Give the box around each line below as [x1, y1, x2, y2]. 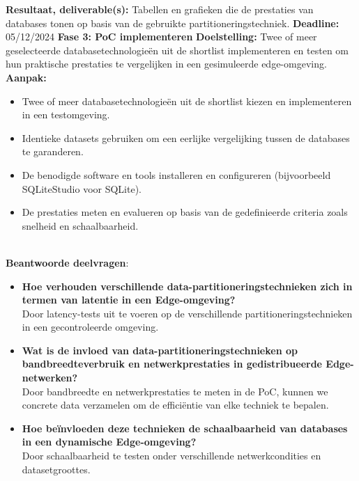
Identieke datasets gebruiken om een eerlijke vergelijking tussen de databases [22, 130, 350, 145]
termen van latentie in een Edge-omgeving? [22, 292, 236, 307]
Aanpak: [6, 70, 47, 84]
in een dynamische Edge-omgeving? [22, 434, 197, 449]
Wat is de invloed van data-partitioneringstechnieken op [22, 342, 298, 357]
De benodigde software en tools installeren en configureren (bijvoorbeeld [22, 167, 331, 182]
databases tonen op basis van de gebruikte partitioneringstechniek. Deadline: [6, 15, 339, 30]
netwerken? [22, 370, 78, 385]
